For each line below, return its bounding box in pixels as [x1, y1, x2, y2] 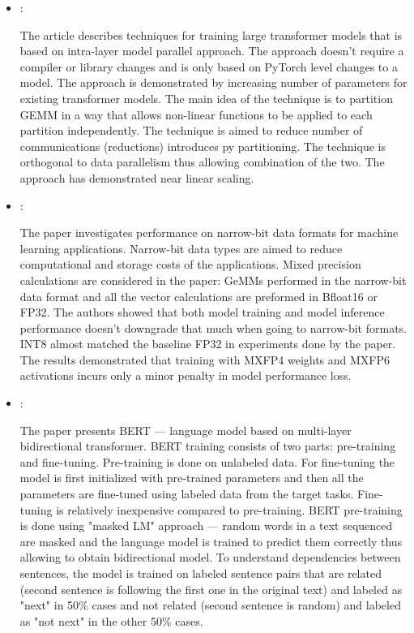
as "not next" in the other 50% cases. [19, 612, 203, 629]
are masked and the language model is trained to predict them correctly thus [19, 532, 403, 549]
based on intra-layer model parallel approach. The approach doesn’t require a [19, 42, 404, 59]
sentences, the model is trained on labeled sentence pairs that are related [19, 565, 382, 581]
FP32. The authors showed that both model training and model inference [19, 304, 385, 321]
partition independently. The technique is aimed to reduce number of [19, 122, 363, 139]
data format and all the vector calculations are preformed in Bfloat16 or [19, 287, 378, 304]
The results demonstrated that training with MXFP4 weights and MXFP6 [19, 351, 391, 368]
